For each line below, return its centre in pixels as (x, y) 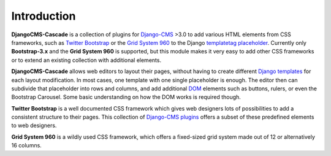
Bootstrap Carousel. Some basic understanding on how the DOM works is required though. (126, 97)
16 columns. (27, 146)
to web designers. (34, 125)
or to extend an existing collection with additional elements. (86, 60)
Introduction (44, 16)
